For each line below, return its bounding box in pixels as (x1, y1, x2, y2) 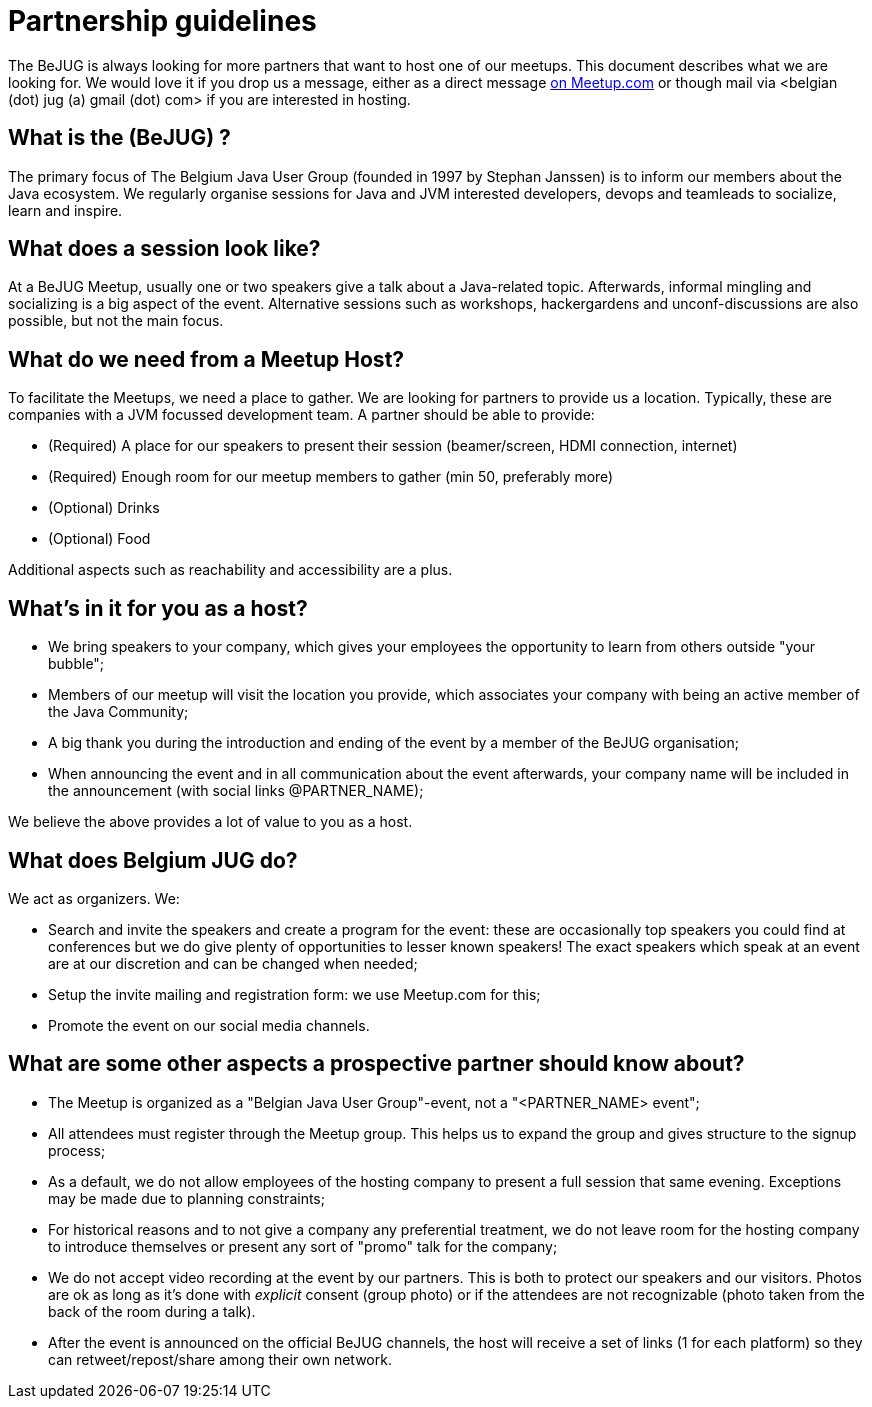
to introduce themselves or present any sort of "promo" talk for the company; (48, 1237, 558, 1255)
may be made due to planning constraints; (48, 1189, 325, 1207)
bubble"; (48, 655, 105, 673)
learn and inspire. (8, 201, 123, 219)
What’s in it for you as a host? (8, 595, 308, 621)
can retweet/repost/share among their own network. (48, 1350, 392, 1368)
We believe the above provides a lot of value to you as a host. (8, 813, 413, 831)
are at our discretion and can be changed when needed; (48, 954, 418, 972)
